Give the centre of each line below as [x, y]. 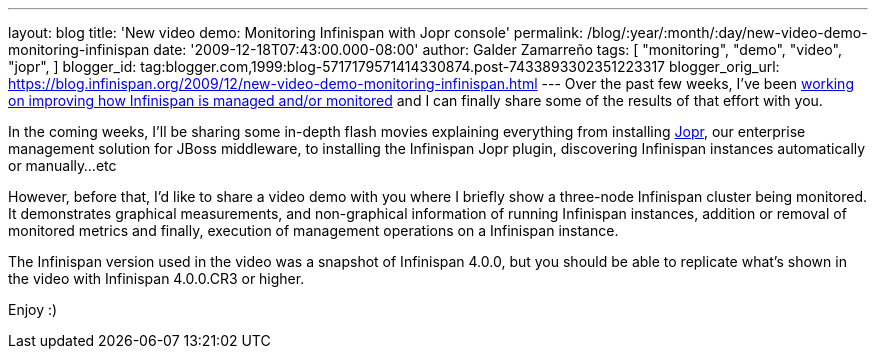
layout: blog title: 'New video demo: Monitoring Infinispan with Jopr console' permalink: [295, 32]
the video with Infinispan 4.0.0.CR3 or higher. [156, 278]
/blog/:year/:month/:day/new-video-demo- [727, 32]
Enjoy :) [33, 309]
